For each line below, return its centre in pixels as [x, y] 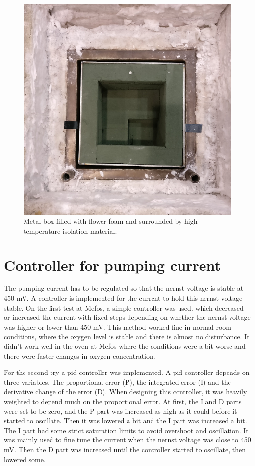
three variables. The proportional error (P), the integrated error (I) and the [117, 382]
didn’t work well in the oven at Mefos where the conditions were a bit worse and [125, 346]
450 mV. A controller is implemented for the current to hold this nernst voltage [123, 298]
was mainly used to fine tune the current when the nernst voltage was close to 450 [127, 440]
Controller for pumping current [112, 264]
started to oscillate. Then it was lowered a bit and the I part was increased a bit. [126, 420]
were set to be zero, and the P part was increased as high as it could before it [121, 411]
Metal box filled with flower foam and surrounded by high [111, 221]
